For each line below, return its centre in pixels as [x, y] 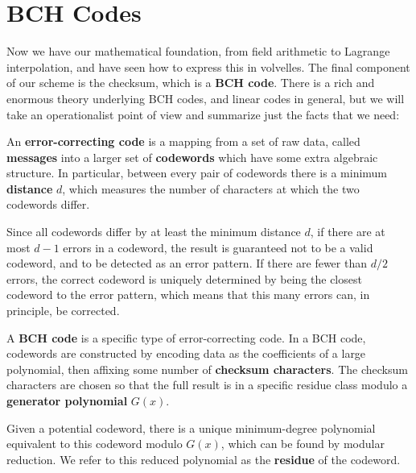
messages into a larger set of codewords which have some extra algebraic [192, 157]
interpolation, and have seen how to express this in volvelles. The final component [208, 66]
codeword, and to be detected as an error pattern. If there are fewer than [187, 263]
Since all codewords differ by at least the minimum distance [154, 232]
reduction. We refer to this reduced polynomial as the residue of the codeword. [204, 459]
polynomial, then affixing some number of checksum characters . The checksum [207, 369]
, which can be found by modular [303, 444]
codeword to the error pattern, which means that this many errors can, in [188, 295]
